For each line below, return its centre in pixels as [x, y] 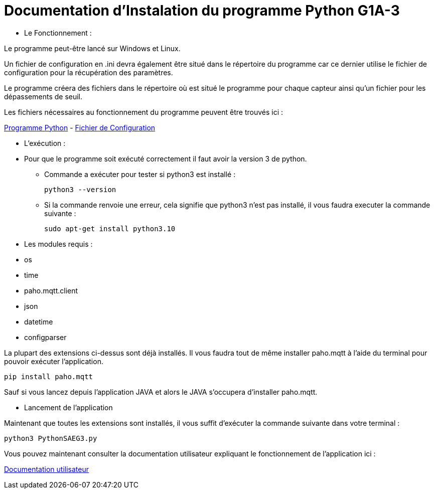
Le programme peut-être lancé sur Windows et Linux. [92, 48]
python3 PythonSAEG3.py [51, 438]
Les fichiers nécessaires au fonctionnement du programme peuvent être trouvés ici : [144, 112]
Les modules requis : [58, 244]
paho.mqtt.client [51, 290]
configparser [45, 337]
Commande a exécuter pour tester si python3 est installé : [140, 174]
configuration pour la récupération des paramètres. [89, 72]
